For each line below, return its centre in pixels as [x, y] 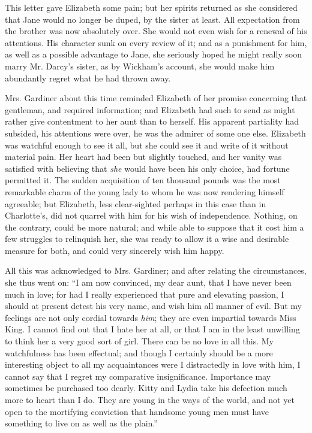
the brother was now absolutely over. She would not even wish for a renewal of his [156, 31]
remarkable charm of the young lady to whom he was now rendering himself [145, 191]
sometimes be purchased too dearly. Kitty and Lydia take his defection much [146, 388]
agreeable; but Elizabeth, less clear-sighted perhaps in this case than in [136, 203]
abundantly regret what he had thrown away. [88, 78]
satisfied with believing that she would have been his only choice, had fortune [147, 168]
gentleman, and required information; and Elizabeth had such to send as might [150, 109]
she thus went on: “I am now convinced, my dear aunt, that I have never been [148, 282]
